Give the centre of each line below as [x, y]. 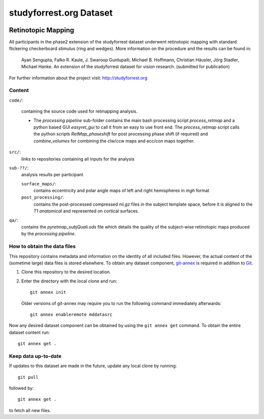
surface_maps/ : [39, 184]
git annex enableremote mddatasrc [71, 314]
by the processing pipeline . [48, 234]
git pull [28, 377]
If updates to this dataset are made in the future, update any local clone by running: [93, 366]
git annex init [48, 292]
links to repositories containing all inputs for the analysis [78, 159]
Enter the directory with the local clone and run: [69, 281]
